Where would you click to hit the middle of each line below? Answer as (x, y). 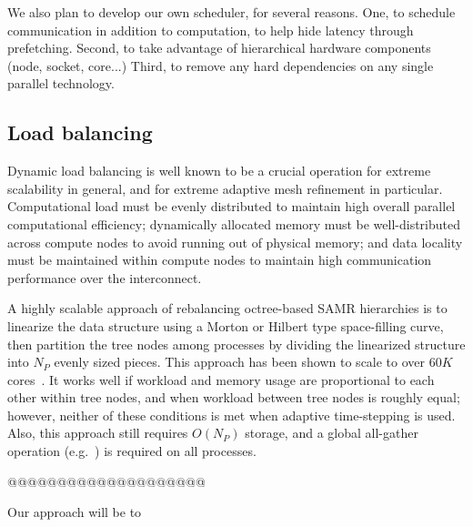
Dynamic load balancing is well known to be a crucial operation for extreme (219, 171)
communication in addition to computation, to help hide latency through (211, 30)
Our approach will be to (75, 512)
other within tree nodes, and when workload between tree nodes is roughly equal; (234, 397)
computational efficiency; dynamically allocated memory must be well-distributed (234, 223)
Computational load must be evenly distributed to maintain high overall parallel (231, 206)
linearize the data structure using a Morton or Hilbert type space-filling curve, (226, 325)
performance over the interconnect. (105, 277)
